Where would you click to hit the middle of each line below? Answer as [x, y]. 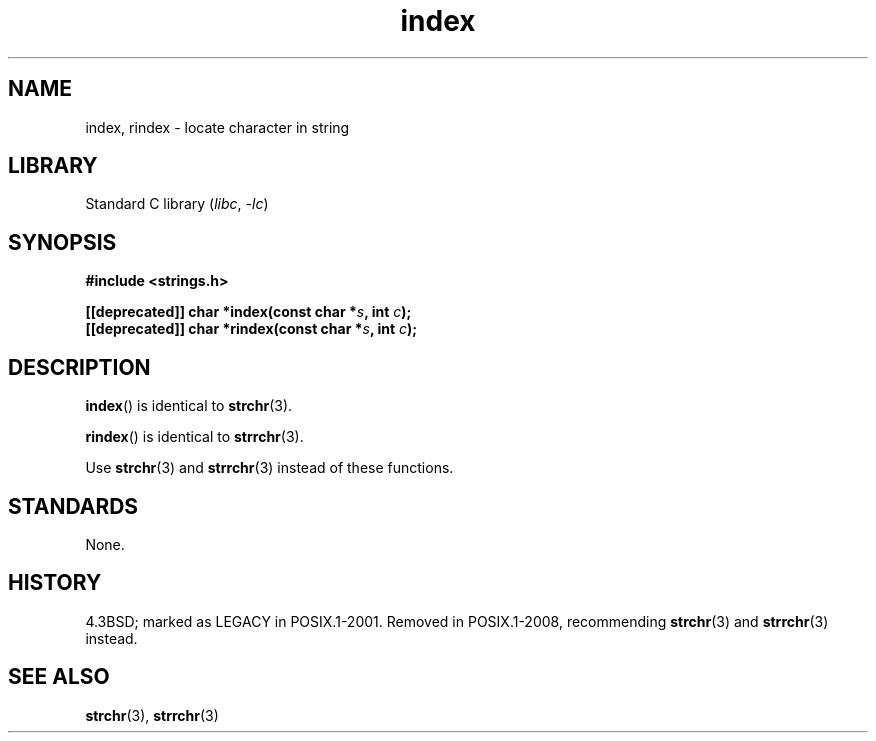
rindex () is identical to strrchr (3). [194, 437]
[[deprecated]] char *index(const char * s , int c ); [248, 312]
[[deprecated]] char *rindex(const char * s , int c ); [251, 329]
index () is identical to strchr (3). [189, 406]
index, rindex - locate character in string [217, 127]
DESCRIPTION [79, 367]
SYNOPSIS [62, 242]
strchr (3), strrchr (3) [152, 715]
